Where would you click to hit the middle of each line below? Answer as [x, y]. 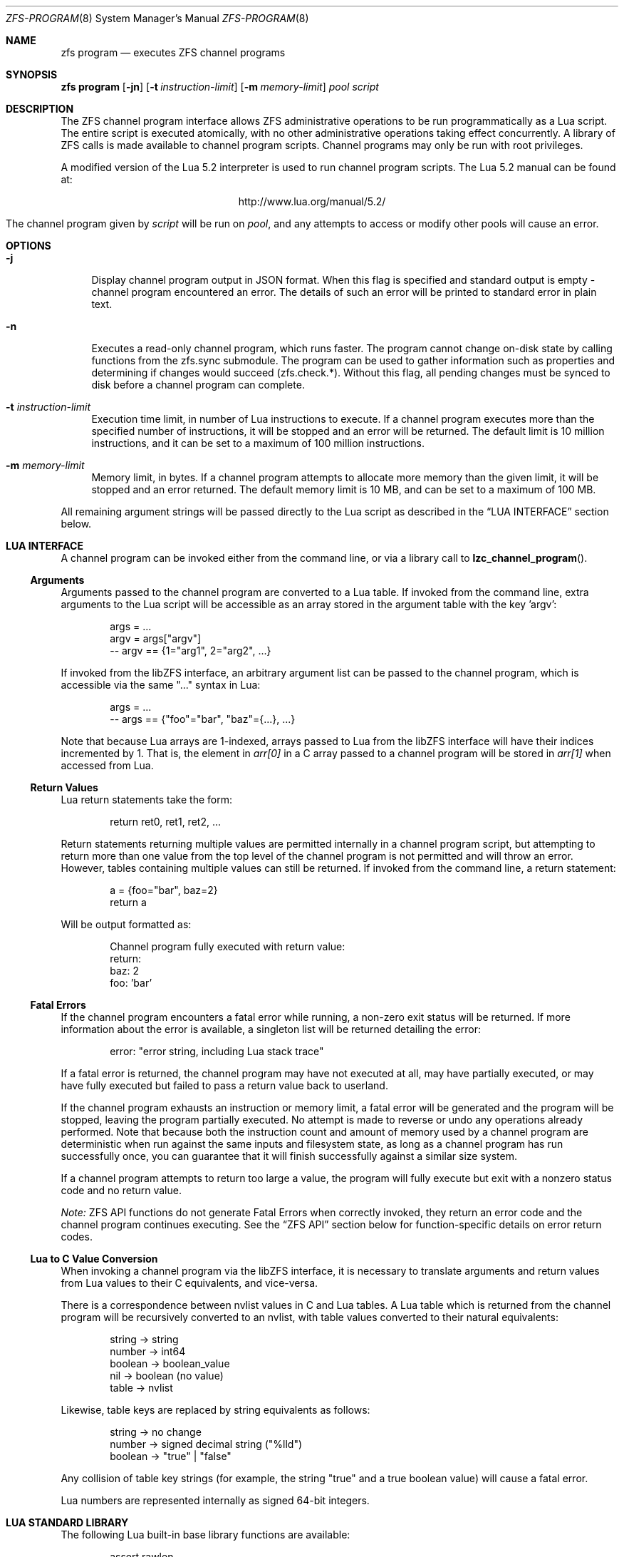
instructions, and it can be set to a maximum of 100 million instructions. [258, 443]
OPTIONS [28, 246]
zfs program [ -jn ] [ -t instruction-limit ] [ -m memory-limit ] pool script [220, 87]
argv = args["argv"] [156, 638]
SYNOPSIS [32, 74]
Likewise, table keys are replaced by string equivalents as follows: [215, 1410]
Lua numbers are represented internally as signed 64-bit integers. [215, 1500]
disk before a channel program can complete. [198, 385]
